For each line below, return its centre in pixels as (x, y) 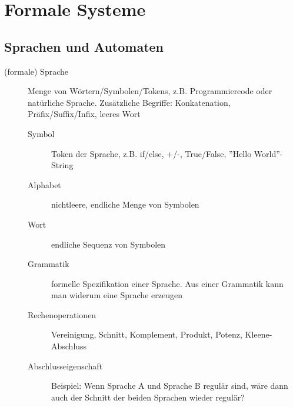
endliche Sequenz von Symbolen (109, 244)
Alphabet (44, 184)
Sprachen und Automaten (84, 46)
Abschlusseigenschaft (65, 366)
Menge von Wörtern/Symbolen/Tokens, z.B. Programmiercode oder (150, 91)
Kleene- (259, 334)
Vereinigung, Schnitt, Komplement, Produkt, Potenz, (147, 334)
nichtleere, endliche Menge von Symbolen (125, 204)
